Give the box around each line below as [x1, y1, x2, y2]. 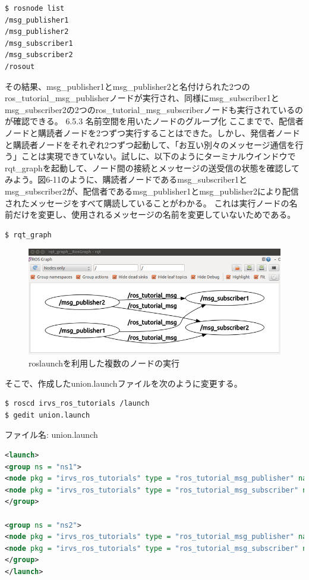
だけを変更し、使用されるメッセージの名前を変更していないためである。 [12, 208, 296, 221]
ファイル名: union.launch [5, 428, 98, 441]
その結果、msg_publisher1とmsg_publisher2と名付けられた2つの [5, 80, 250, 92]
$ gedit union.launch [5, 410, 90, 419]
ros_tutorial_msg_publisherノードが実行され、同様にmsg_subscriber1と [5, 92, 279, 104]
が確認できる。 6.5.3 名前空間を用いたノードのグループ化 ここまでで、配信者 [5, 115, 304, 127]
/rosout [5, 62, 35, 71]
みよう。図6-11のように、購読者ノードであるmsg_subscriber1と [5, 173, 248, 186]
